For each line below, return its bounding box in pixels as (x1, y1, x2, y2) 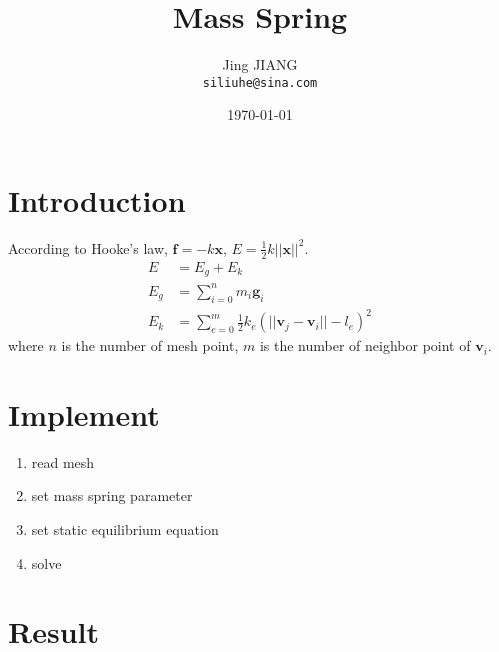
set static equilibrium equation (31, 518, 219, 539)
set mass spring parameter (31, 485, 193, 506)
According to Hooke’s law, (8, 237, 168, 258)
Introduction (8, 179, 186, 220)
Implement (8, 393, 160, 434)
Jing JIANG (222, 54, 298, 75)
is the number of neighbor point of (259, 335, 471, 356)
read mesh (31, 451, 95, 472)
